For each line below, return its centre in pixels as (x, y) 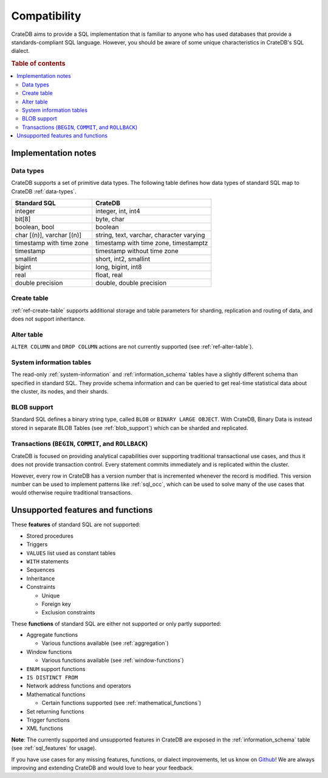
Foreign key (56, 604)
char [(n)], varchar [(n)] (48, 235)
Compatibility (46, 16)
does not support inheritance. (48, 319)
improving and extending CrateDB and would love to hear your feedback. (103, 768)
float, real (109, 275)
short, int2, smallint (123, 259)
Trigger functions (48, 720)
